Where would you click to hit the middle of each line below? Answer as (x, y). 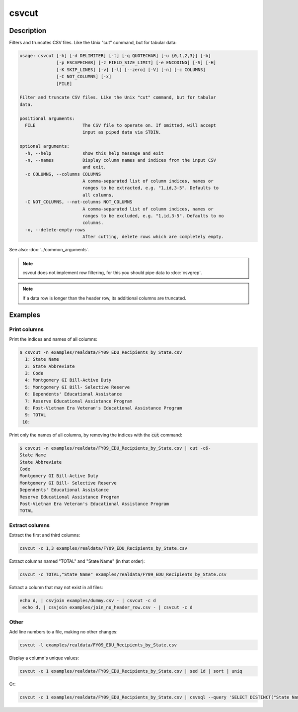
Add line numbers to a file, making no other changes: (63, 632)
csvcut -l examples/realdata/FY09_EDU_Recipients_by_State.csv (98, 645)
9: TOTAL (36, 415)
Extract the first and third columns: (45, 535)
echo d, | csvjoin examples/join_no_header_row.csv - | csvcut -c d (108, 608)
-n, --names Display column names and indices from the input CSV (120, 160)
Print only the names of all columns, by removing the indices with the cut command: (96, 435)
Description (28, 31)
